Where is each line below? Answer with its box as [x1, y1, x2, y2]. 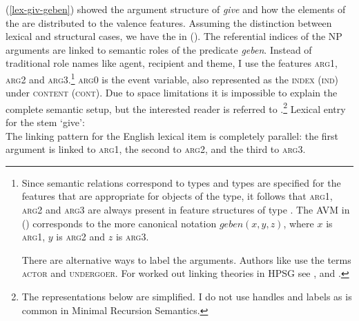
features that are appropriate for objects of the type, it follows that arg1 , [21, 189, 333, 203]
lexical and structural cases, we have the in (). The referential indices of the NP [6, 29, 342, 43]
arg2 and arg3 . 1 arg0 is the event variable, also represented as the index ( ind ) [6, 70, 339, 86]
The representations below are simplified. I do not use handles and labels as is [21, 289, 352, 303]
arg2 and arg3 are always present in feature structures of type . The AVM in [21, 203, 350, 217]
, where [283, 216, 314, 230]
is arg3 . [115, 229, 149, 244]
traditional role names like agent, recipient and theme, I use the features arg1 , [6, 56, 338, 70]
